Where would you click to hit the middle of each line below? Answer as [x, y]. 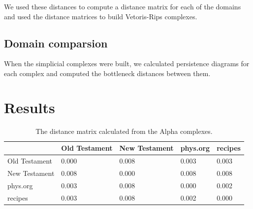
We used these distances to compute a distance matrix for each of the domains [123, 6]
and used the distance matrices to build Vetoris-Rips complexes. [101, 16]
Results [30, 107]
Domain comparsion [56, 43]
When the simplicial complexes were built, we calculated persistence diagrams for [127, 63]
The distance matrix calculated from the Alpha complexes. [124, 131]
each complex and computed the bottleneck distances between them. [107, 73]
